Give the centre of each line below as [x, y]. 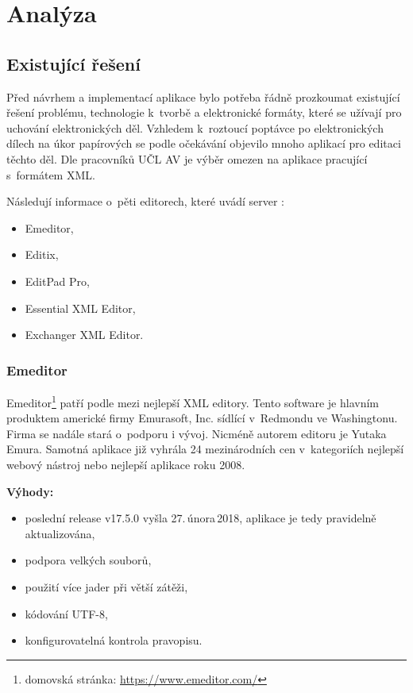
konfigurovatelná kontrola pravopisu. [114, 640]
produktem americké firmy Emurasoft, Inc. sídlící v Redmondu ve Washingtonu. [202, 418]
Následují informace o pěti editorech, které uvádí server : [145, 201]
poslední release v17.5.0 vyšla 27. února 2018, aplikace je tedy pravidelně [201, 518]
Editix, [42, 254]
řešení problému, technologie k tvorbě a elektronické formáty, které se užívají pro [204, 112]
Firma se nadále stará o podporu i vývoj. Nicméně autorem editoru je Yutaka [197, 433]
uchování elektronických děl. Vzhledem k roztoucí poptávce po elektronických [195, 127]
